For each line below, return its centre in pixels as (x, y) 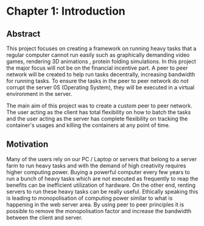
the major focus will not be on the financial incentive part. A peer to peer (97, 68)
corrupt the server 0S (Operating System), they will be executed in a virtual (100, 87)
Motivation (27, 144)
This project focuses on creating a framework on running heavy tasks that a (101, 48)
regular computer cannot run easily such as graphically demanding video (98, 55)
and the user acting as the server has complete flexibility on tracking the (97, 118)
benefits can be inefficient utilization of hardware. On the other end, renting (101, 185)
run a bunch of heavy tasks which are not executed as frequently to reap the (102, 178)
